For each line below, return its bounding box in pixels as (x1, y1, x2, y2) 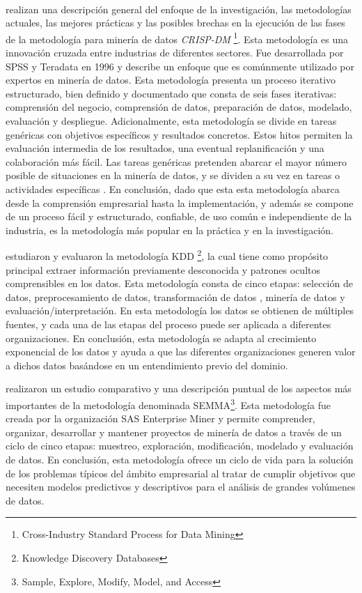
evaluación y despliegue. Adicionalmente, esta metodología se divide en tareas (6, 114, 337, 128)
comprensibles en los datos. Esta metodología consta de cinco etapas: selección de (6, 276, 353, 291)
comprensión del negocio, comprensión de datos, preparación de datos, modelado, (6, 100, 352, 114)
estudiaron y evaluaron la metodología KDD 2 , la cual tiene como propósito (6, 247, 329, 263)
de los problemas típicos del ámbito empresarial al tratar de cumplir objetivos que (6, 465, 356, 480)
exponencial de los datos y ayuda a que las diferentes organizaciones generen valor (6, 344, 356, 359)
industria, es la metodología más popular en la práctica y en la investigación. (6, 222, 333, 237)
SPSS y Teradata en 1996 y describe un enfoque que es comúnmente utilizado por (6, 59, 354, 73)
